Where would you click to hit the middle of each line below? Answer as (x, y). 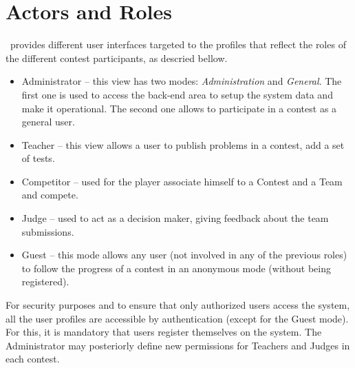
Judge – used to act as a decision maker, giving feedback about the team (175, 218)
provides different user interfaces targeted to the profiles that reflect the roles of (178, 44)
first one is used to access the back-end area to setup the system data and (177, 94)
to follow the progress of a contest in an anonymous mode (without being (176, 268)
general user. (48, 122)
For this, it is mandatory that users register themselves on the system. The (164, 332)
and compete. (50, 195)
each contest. (33, 359)
